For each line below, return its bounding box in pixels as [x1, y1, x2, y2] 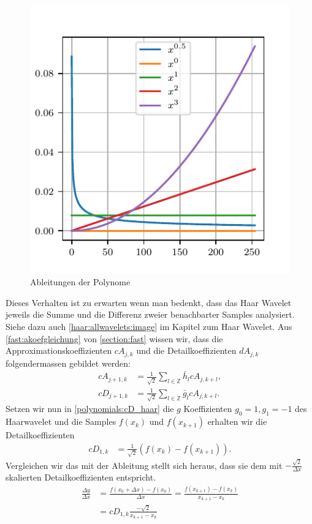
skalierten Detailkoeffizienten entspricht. [6, 471, 156, 484]
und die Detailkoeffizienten [136, 344, 237, 357]
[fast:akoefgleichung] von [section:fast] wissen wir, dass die [6, 332, 223, 345]
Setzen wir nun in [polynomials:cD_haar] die [6, 402, 174, 415]
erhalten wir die [207, 415, 267, 428]
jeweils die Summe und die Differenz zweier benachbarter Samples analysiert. [6, 308, 295, 321]
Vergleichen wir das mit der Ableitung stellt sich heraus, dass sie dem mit [6, 458, 283, 471]
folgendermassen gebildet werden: [6, 356, 131, 369]
